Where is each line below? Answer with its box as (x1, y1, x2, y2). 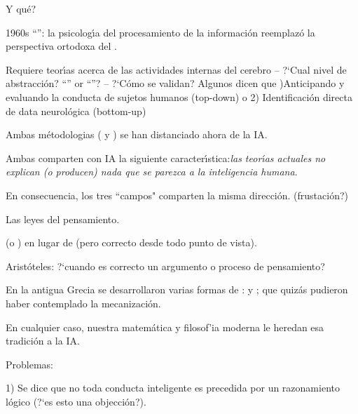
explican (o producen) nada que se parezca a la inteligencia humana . (6, 164, 298, 179)
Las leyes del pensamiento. (6, 211, 120, 226)
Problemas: (6, 356, 53, 371)
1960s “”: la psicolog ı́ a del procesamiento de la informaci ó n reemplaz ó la (6, 25, 315, 39)
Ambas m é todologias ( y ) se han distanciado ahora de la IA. (6, 127, 268, 142)
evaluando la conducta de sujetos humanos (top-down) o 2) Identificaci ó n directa (6, 89, 352, 104)
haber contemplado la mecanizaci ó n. (6, 295, 161, 310)
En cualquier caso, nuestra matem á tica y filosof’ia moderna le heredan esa (6, 319, 324, 334)
